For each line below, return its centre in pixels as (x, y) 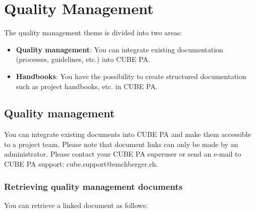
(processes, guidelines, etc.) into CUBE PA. (83, 59)
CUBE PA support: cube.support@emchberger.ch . (81, 164)
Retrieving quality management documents (93, 186)
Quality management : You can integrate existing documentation (119, 49)
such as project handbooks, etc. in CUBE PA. (87, 86)
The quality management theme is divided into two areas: (93, 32)
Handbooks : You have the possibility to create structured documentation (131, 76)
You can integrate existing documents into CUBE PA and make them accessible (127, 134)
